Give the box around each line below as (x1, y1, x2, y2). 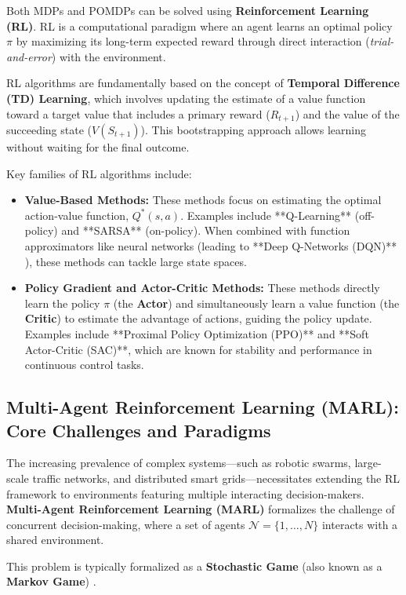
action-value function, (24, 206, 129, 223)
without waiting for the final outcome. (6, 139, 190, 155)
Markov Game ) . (6, 573, 96, 590)
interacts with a (321, 516, 398, 532)
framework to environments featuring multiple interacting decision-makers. (6, 485, 364, 502)
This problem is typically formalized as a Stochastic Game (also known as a (6, 557, 382, 574)
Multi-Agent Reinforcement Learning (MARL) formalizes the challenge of (6, 501, 395, 517)
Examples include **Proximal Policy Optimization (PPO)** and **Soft (24, 325, 369, 341)
